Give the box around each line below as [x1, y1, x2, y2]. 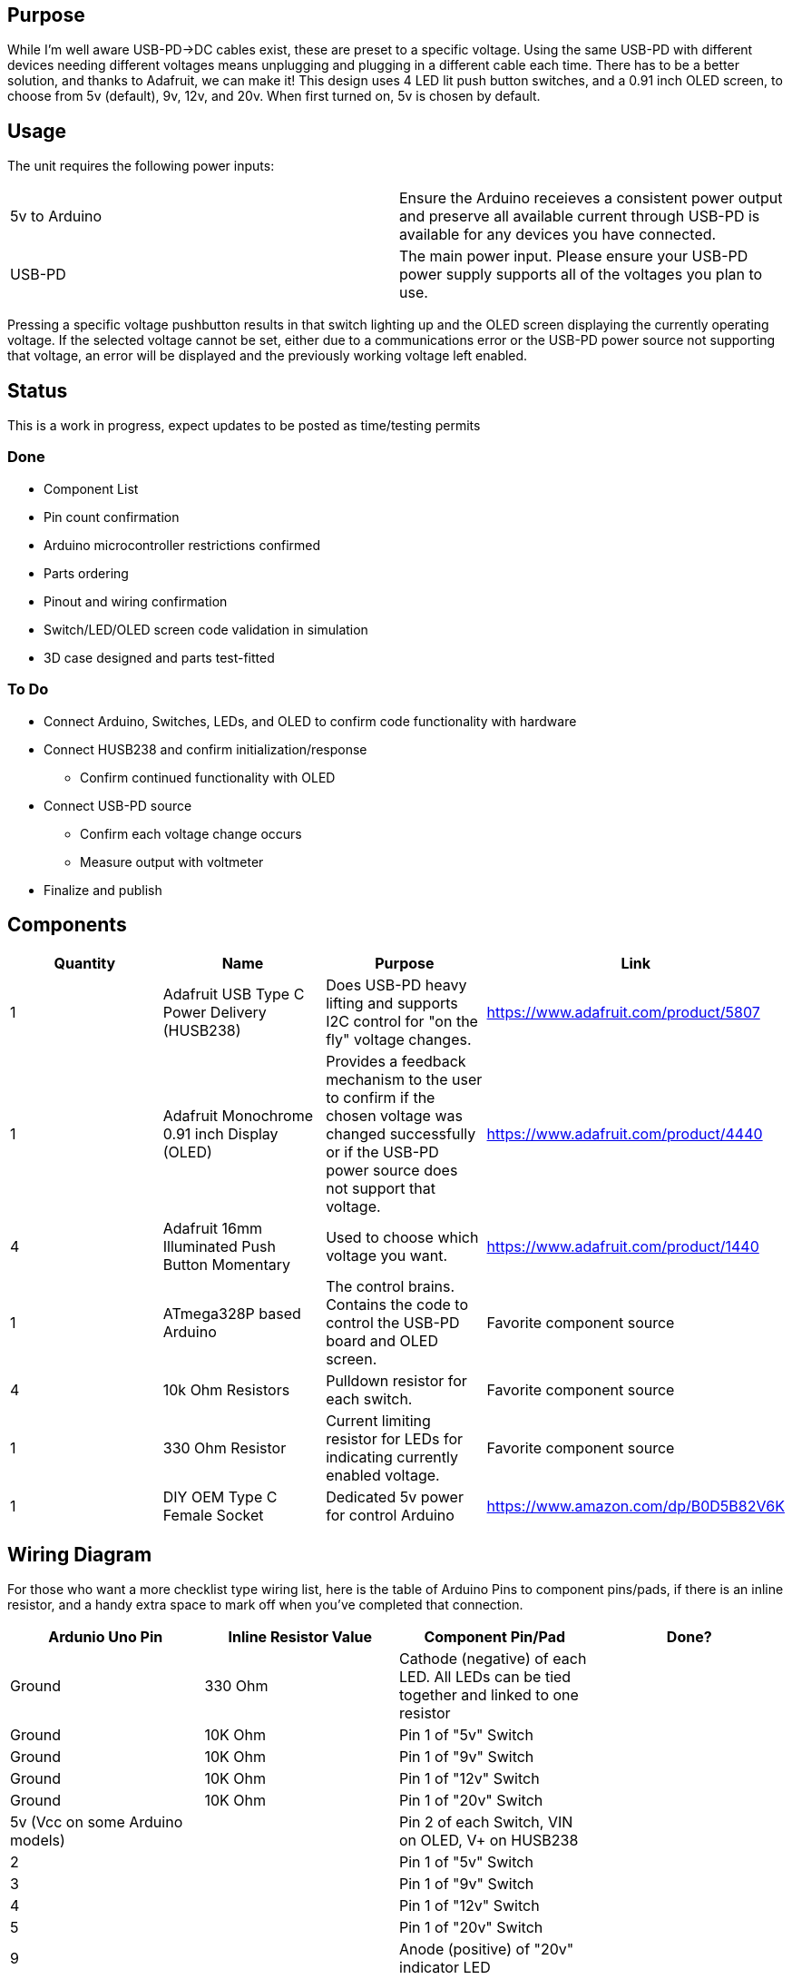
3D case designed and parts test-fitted [44, 649, 275, 665]
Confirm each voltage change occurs [80, 825, 302, 842]
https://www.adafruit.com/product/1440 [486, 1237, 759, 1256]
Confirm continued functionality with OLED [80, 769, 336, 785]
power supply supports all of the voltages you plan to [399, 265, 763, 284]
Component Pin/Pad [424, 1628, 566, 1647]
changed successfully [326, 1125, 476, 1144]
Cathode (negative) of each [399, 1649, 587, 1669]
